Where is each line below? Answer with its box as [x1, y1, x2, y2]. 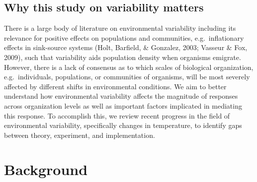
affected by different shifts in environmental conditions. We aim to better [4, 81, 227, 91]
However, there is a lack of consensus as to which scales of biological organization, [4, 61, 254, 72]
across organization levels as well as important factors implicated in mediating [4, 100, 242, 111]
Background [4, 159, 88, 179]
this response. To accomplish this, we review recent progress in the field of [4, 110, 230, 121]
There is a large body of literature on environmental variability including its [4, 23, 236, 33]
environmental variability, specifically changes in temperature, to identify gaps [4, 120, 242, 130]
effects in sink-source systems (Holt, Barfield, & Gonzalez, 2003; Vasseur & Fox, [4, 42, 248, 53]
